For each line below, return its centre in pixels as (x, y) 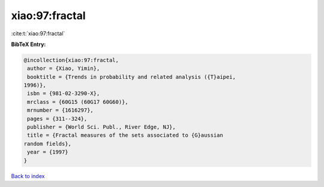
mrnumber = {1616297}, (61, 110)
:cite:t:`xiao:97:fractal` (38, 33)
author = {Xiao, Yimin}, (64, 68)
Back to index (28, 176)
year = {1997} (48, 152)
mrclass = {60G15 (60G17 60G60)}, (78, 102)
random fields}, (48, 144)
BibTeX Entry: (28, 44)
